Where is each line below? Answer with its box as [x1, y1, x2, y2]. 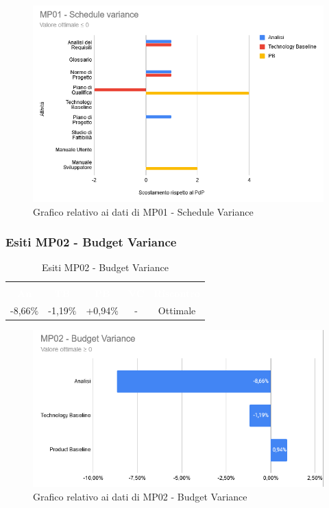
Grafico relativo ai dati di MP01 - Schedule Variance [33, 204, 254, 218]
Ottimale [158, 303, 196, 318]
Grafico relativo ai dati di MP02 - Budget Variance [33, 489, 247, 503]
